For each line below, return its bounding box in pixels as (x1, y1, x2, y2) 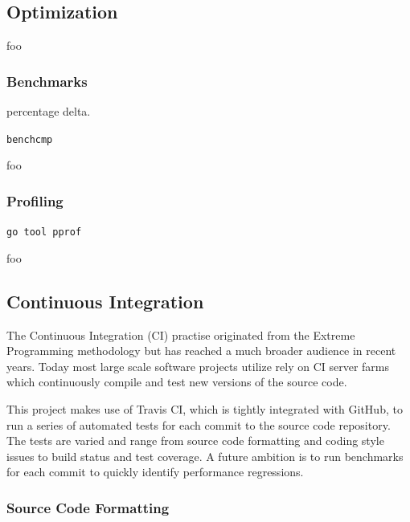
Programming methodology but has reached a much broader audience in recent (6, 342, 396, 359)
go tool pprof (6, 226, 82, 239)
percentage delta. (6, 103, 91, 120)
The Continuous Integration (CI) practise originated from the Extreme (6, 326, 355, 343)
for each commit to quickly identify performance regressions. (6, 463, 304, 480)
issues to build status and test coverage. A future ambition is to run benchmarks (6, 447, 404, 464)
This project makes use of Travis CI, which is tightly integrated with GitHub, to (6, 400, 403, 417)
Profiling (6, 190, 64, 210)
